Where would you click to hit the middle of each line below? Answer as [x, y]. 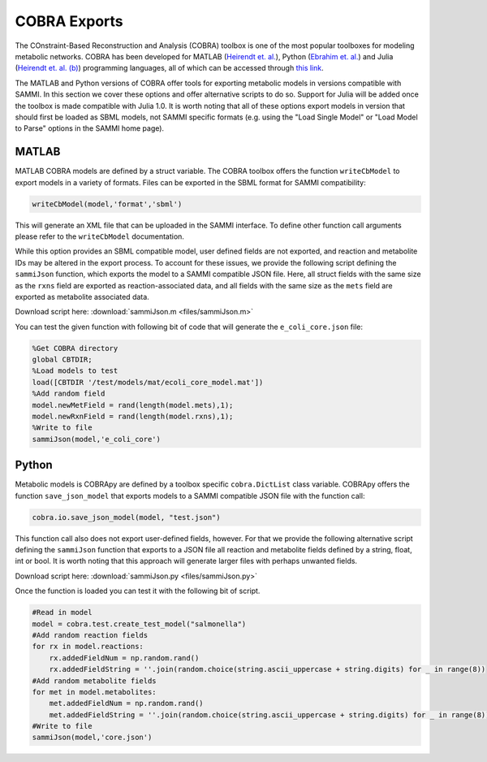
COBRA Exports [69, 21]
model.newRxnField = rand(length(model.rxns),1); [133, 416]
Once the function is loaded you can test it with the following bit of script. [138, 591]
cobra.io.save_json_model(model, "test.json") [126, 517]
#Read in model [62, 613]
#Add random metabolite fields [95, 681]
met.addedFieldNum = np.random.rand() [126, 704]
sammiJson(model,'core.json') [92, 738]
